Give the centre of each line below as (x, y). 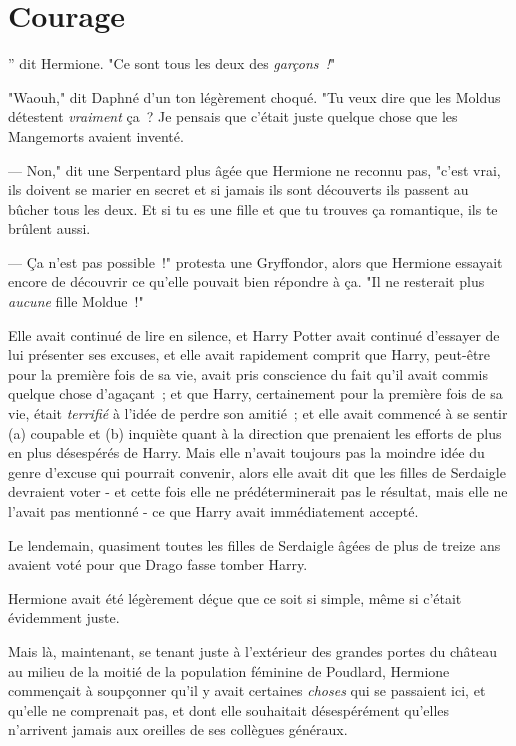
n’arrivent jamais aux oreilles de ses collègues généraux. (178, 729)
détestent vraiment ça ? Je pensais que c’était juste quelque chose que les (233, 116)
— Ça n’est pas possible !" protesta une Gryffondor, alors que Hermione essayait (255, 261)
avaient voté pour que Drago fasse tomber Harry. (158, 564)
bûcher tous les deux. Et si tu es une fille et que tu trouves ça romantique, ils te (253, 208)
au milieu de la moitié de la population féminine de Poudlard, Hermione (229, 670)
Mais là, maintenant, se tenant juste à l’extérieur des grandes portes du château (253, 650)
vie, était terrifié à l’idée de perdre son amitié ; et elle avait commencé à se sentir (258, 413)
